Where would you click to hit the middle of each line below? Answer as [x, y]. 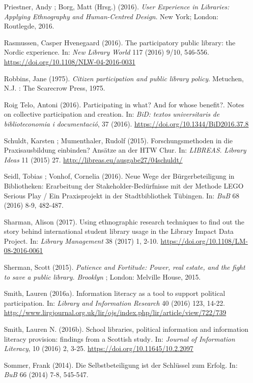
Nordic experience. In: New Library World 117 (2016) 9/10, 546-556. [107, 52]
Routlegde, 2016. [29, 26]
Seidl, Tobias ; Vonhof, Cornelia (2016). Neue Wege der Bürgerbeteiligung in [119, 176]
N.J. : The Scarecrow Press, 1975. [55, 88]
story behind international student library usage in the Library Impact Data [119, 231]
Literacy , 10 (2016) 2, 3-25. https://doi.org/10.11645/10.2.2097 [99, 348]
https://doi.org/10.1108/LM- [204, 240]
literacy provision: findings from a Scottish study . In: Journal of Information [120, 338]
